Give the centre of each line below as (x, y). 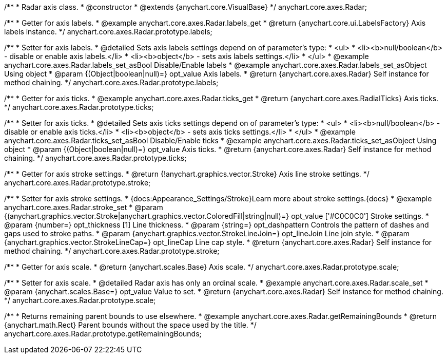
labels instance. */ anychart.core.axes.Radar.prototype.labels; (108, 32)
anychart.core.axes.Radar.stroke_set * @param (84, 207)
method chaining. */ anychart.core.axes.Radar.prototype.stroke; (112, 251)
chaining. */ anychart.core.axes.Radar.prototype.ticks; (95, 158)
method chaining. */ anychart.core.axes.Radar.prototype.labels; (111, 82)
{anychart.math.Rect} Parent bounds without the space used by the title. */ (130, 325)
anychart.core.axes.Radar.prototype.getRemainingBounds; (103, 334)
